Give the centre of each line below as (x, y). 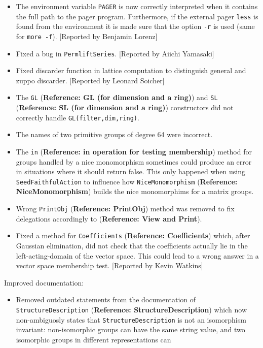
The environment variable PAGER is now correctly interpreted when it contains (137, 6)
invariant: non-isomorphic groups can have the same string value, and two (130, 329)
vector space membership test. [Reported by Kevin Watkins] (109, 265)
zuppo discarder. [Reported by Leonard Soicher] (90, 80)
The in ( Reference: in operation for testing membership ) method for (134, 151)
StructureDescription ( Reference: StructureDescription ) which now (131, 309)
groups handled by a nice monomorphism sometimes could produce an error (134, 161)
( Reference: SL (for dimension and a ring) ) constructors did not (125, 107)
